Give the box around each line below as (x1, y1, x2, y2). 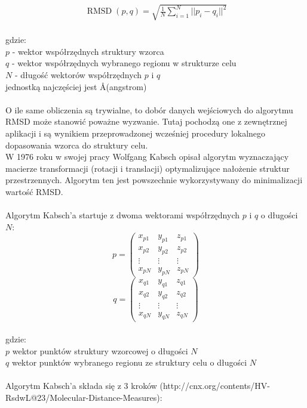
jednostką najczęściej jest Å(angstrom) (5, 80, 147, 92)
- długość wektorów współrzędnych (14, 68, 142, 81)
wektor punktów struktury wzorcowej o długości (12, 344, 188, 357)
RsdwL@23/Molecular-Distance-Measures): (5, 391, 162, 404)
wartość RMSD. (5, 185, 63, 197)
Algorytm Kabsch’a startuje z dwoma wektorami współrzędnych (5, 209, 240, 221)
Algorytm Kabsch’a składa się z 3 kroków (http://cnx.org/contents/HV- (5, 379, 271, 392)
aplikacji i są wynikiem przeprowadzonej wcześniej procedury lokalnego (5, 126, 266, 139)
